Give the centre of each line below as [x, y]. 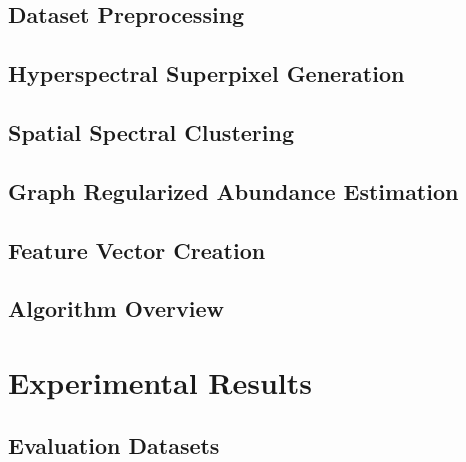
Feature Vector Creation [137, 249]
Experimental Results [160, 381]
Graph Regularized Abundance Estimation [233, 190]
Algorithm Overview [116, 308]
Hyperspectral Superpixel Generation [206, 73]
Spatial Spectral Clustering [151, 131]
